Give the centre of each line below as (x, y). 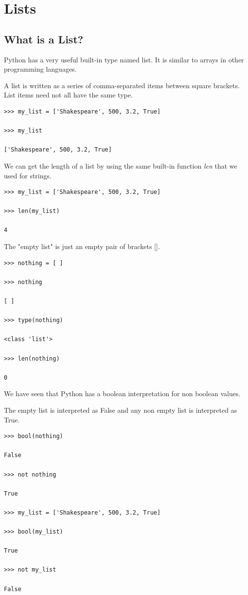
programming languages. (40, 69)
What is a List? (44, 39)
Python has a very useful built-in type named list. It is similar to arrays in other (124, 59)
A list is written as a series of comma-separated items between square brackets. (122, 85)
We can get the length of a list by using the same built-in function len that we (121, 165)
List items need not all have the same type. (68, 95)
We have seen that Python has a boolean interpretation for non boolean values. (122, 393)
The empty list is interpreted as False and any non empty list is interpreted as (121, 410)
